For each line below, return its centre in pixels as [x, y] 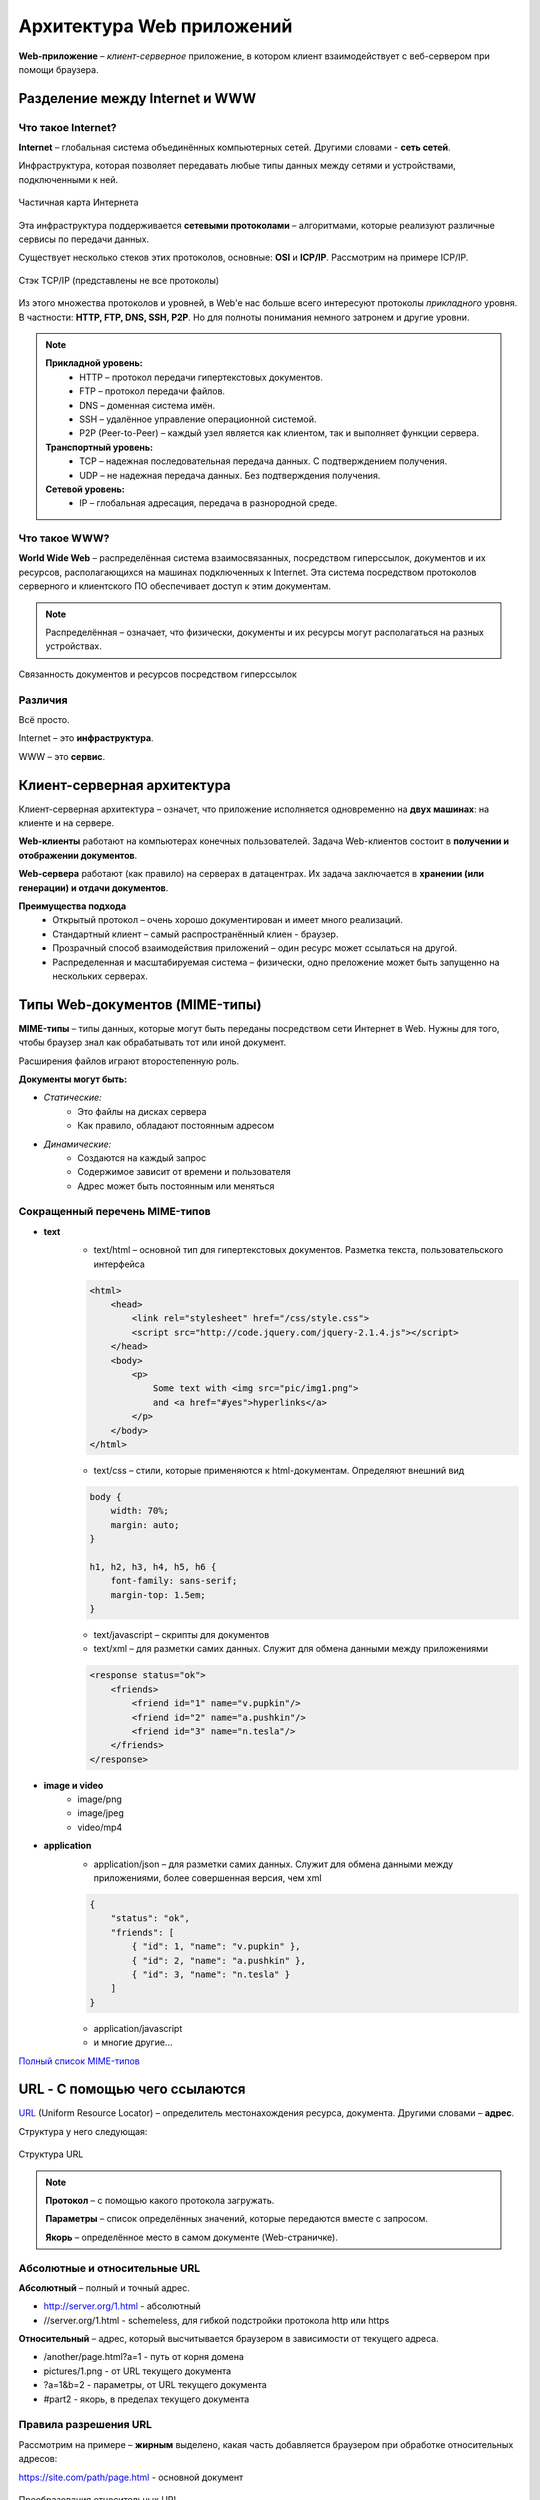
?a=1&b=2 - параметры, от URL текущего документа [155, 2385]
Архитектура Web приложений [155, 26]
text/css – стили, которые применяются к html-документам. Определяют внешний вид [279, 1470]
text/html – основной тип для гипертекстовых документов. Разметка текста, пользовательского [298, 1250]
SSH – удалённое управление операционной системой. [198, 419]
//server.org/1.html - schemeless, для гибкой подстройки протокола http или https [216, 2320]
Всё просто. [44, 719]
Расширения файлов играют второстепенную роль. [129, 1061]
